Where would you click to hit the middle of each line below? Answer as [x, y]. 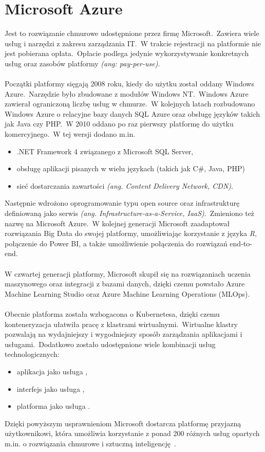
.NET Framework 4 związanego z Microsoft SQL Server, [105, 151]
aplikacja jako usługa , [52, 371]
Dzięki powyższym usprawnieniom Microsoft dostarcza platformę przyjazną [123, 423]
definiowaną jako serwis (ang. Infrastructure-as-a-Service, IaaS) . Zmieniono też [130, 213]
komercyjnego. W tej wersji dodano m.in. [70, 134]
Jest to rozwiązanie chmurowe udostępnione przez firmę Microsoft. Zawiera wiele [132, 33]
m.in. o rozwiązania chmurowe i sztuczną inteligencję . [90, 443]
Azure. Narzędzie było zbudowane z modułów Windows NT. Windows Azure [127, 93]
